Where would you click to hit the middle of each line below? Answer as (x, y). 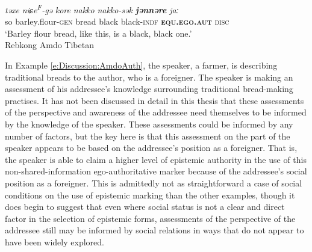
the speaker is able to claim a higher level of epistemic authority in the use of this (156, 159)
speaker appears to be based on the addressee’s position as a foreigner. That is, (151, 148)
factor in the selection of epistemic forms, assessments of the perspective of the (150, 218)
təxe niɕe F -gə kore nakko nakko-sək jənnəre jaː (92, 9)
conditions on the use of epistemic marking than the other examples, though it (150, 195)
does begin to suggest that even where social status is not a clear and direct (145, 207)
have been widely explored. (55, 241)
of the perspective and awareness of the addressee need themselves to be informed (156, 112)
